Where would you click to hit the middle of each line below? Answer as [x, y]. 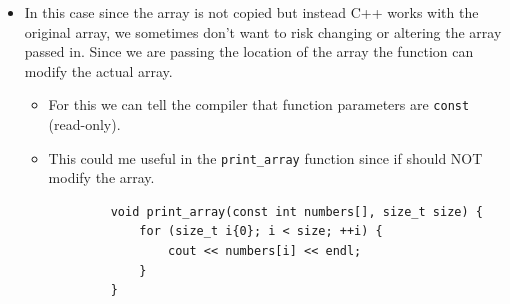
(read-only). [84, 124]
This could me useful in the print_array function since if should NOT [265, 157]
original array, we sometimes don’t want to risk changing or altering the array [263, 31]
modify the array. [101, 177]
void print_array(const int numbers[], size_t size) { [296, 211]
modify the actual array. [98, 70]
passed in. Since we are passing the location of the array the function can [249, 51]
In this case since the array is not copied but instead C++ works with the [251, 12]
